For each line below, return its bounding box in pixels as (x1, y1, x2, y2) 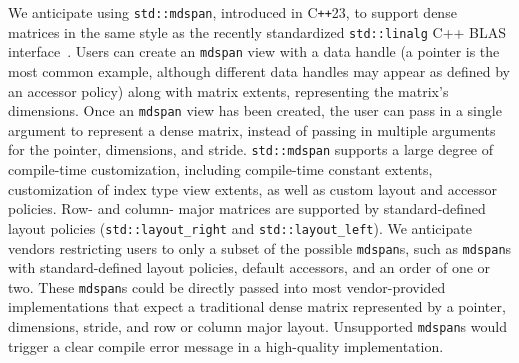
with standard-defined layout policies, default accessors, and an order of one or (8, 257, 491, 278)
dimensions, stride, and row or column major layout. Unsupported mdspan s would (8, 316, 507, 336)
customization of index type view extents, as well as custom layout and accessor (8, 178, 497, 199)
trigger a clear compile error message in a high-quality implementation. (8, 335, 444, 356)
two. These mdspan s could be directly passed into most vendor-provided (8, 276, 446, 297)
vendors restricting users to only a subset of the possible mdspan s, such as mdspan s (8, 237, 512, 258)
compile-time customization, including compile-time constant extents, (8, 159, 433, 180)
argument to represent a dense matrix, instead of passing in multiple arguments (8, 119, 496, 140)
